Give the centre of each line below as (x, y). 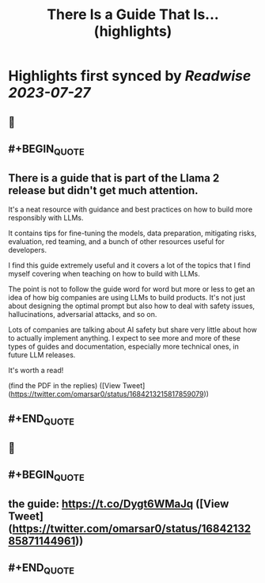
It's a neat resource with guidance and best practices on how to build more (131, 209)
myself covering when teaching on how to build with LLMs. (104, 273)
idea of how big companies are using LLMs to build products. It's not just (127, 297)
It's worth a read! (36, 370)
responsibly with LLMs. (46, 217)
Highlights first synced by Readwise (130, 76)
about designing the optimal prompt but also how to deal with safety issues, (132, 306)
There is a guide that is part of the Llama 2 (114, 178)
